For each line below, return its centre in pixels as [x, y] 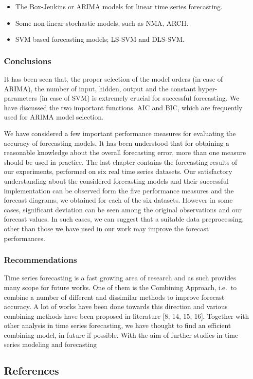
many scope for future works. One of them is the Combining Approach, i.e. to [120, 287]
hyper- [208, 88]
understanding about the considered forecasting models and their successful [116, 181]
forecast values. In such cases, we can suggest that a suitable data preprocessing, [124, 219]
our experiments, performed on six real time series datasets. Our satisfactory [118, 171]
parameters [20, 98]
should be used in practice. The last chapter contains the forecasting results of [121, 162]
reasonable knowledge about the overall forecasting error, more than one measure [125, 152]
